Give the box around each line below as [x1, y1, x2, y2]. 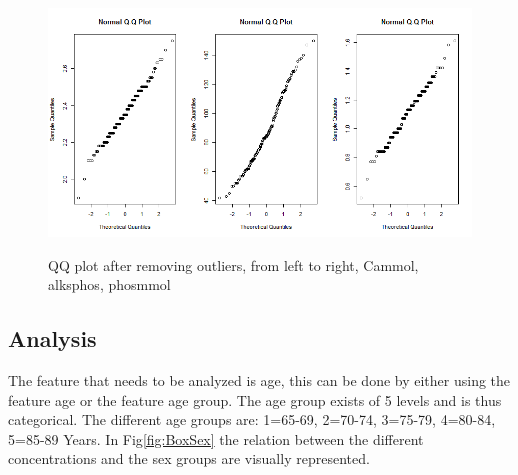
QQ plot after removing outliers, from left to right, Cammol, [48, 254, 419, 275]
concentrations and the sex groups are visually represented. [8, 448, 370, 469]
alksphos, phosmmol [48, 274, 171, 295]
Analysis [8, 323, 97, 354]
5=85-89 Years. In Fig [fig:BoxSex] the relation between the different [8, 428, 424, 449]
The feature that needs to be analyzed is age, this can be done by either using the [8, 370, 511, 391]
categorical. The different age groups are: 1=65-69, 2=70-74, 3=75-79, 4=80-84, [8, 409, 496, 430]
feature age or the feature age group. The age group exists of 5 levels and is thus [8, 389, 502, 410]
